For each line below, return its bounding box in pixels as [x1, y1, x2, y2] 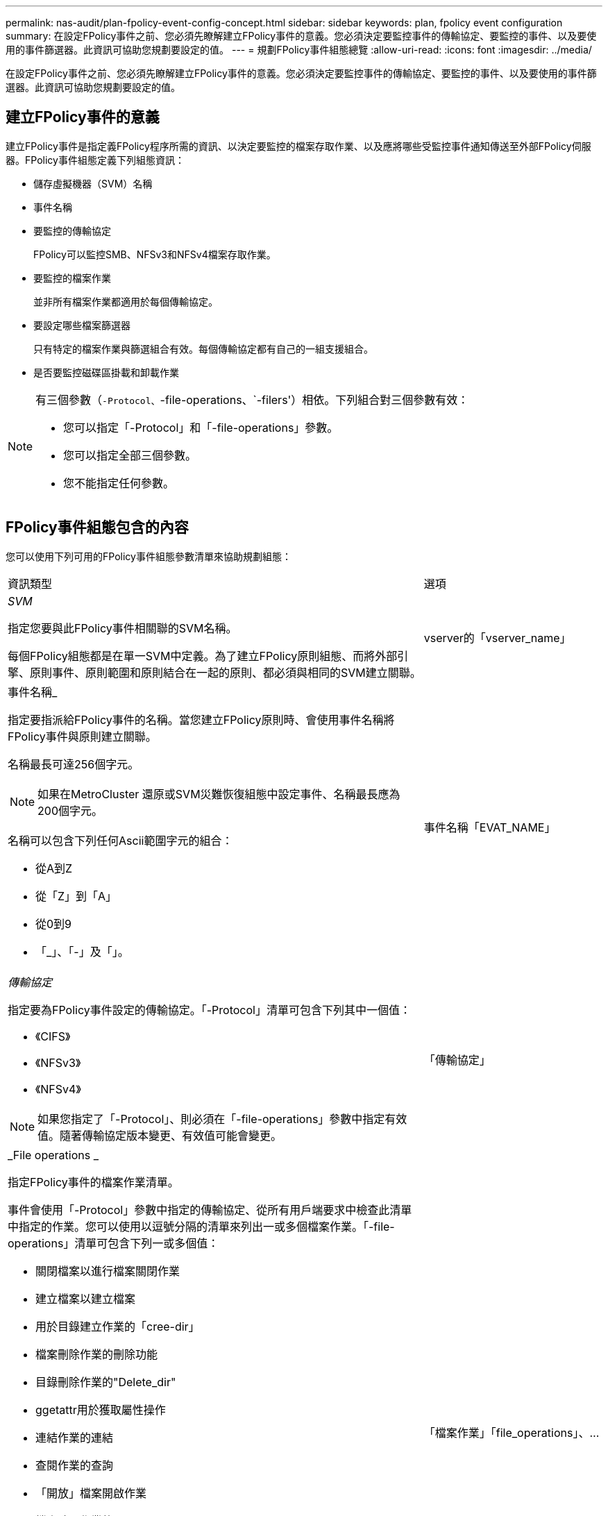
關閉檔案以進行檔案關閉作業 [35, 1263, 180, 1278]
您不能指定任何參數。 [63, 475, 175, 490]
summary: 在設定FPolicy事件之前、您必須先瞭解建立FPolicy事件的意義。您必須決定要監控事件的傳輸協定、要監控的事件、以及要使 [6, 30, 597, 42]
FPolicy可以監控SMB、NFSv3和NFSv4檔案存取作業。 [33, 248, 276, 260]
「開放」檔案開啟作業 [35, 1485, 147, 1500]
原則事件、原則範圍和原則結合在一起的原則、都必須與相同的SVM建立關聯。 [30, 665, 421, 680]
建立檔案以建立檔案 [35, 1291, 136, 1306]
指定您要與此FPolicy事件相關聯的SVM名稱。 [8, 621, 237, 635]
